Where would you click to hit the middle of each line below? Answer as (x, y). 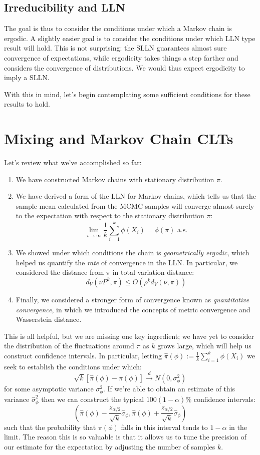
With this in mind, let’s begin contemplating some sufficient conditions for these (127, 94)
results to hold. (27, 104)
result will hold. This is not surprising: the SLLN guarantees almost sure (115, 48)
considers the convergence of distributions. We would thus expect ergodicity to (124, 67)
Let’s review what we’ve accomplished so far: (73, 162)
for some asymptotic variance (49, 389)
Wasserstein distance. (49, 319)
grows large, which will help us (204, 346)
